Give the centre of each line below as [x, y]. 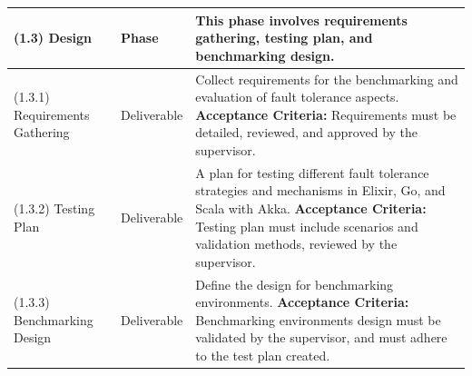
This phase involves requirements [301, 20]
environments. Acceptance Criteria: [302, 302]
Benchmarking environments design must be [318, 319]
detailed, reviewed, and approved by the [307, 132]
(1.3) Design [53, 38]
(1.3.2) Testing [54, 208]
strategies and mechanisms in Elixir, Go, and [320, 190]
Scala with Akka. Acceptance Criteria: [311, 208]
